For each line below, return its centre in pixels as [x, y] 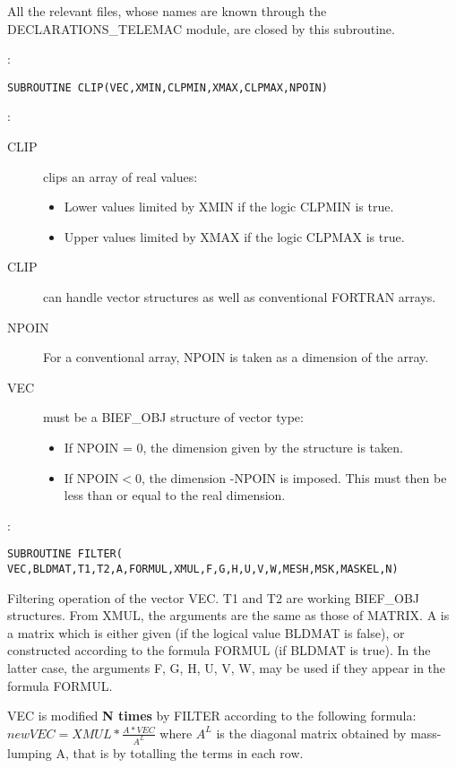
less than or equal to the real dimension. [175, 495]
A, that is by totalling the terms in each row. [180, 752]
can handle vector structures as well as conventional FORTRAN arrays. [240, 297]
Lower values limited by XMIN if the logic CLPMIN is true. [229, 207]
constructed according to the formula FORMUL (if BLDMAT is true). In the [219, 650]
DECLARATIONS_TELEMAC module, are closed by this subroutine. [201, 28]
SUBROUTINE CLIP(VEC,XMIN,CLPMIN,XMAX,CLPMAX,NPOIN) [168, 87]
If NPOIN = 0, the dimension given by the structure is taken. [233, 447]
